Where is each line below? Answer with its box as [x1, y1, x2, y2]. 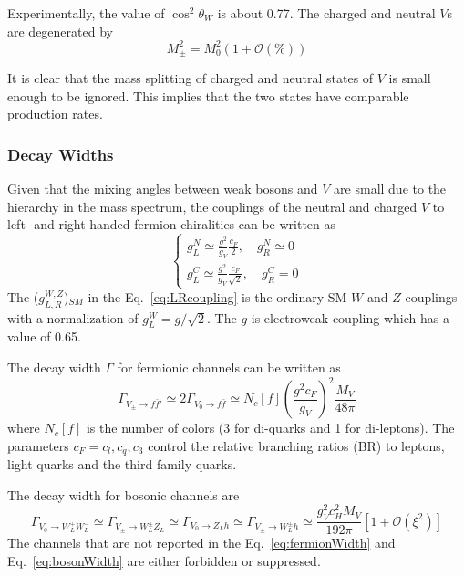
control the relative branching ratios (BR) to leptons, [148, 435, 445, 455]
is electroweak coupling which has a [251, 308, 449, 327]
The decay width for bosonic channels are [7, 485, 240, 504]
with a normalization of [7, 308, 139, 327]
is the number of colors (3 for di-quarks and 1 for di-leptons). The [86, 418, 455, 437]
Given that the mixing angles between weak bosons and [7, 179, 318, 198]
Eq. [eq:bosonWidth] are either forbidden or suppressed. [7, 551, 321, 570]
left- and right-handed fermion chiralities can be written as [7, 215, 336, 234]
